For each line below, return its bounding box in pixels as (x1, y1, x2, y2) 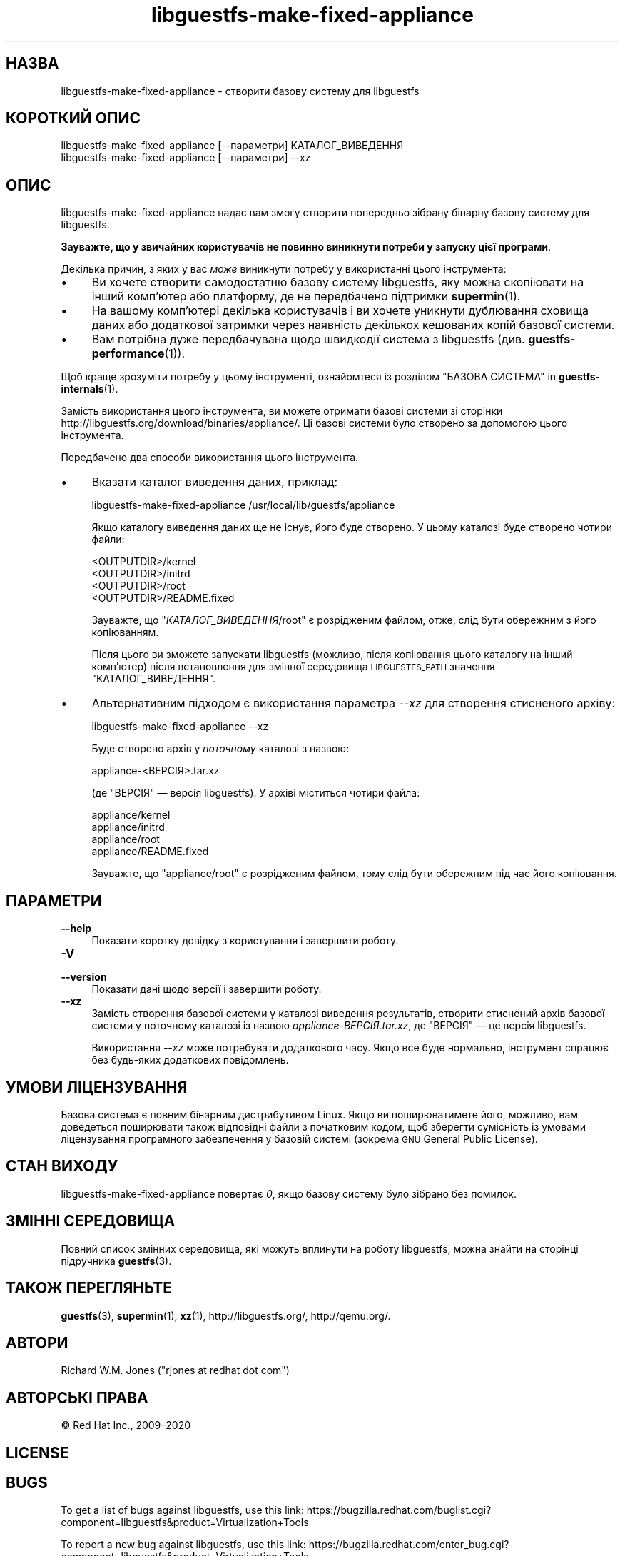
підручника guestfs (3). (61, 1254, 172, 1267)
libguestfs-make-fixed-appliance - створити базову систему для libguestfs (61, 84, 420, 97)
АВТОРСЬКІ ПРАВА (6, 1388, 148, 1407)
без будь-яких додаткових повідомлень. (91, 1054, 289, 1066)
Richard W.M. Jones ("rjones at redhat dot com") (61, 1364, 290, 1377)
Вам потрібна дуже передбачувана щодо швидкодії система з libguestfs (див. (91, 332, 525, 347)
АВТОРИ (6, 1333, 68, 1352)
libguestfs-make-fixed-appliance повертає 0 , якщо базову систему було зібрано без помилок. (61, 1187, 517, 1200)
